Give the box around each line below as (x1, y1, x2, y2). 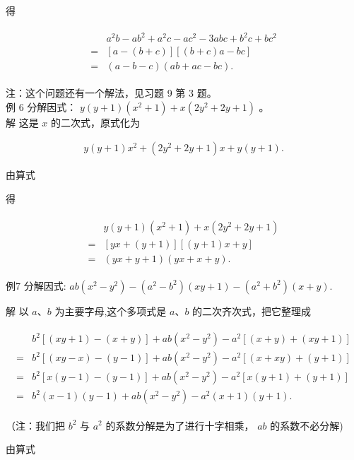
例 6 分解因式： (6, 99, 77, 114)
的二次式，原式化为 (51, 114, 141, 129)
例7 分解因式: (6, 278, 66, 293)
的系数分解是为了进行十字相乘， (105, 418, 254, 432)
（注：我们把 (6, 418, 65, 432)
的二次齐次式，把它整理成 (192, 303, 312, 318)
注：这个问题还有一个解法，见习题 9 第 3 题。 (6, 85, 217, 100)
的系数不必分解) (270, 418, 343, 432)
